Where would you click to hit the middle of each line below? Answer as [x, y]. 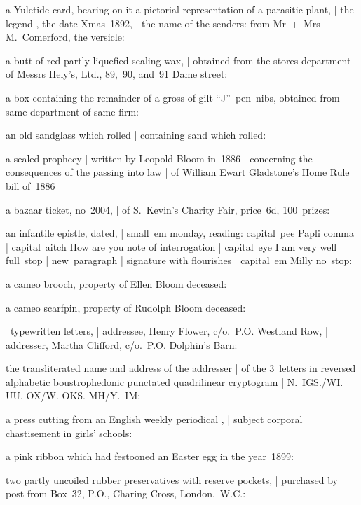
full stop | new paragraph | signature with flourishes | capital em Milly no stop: [179, 260]
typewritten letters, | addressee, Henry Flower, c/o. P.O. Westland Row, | [169, 331]
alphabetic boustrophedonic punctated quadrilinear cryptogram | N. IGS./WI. [175, 381]
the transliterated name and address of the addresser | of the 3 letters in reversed [181, 368]
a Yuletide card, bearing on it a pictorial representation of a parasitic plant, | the [180, 9]
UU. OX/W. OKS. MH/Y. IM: [73, 395]
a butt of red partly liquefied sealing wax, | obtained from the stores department [178, 60]
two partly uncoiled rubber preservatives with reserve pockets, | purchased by [172, 479]
